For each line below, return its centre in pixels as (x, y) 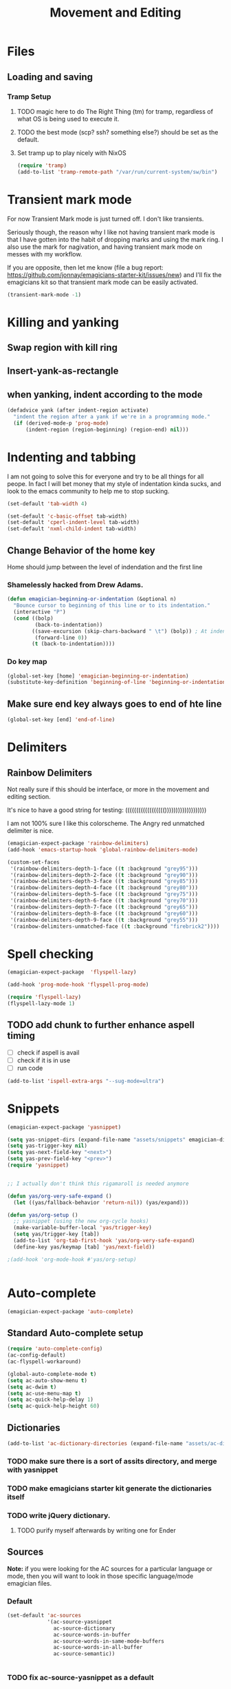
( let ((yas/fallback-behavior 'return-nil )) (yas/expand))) (101, 1202)
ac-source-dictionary (84, 1628)
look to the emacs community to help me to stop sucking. (88, 491)
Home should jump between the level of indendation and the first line (105, 567)
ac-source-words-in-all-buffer (98, 1648)
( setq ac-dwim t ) (32, 1387)
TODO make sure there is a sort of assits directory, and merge (112, 1461)
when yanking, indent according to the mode (105, 394)
